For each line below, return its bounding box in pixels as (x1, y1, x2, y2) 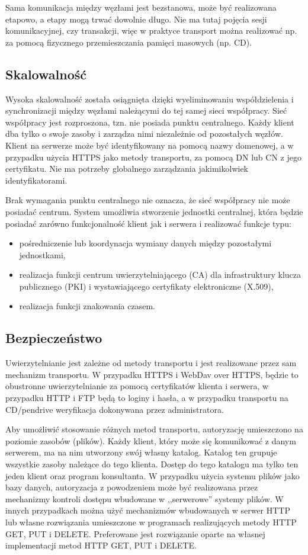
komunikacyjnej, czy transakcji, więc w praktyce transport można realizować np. (5, 24, 297, 37)
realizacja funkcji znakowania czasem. (19, 300, 155, 312)
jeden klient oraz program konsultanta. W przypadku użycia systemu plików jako (5, 469, 300, 482)
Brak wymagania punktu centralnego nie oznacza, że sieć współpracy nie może (5, 194, 290, 206)
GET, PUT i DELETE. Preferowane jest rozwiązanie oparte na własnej (5, 527, 265, 540)
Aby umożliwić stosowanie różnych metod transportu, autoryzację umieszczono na (5, 423, 303, 435)
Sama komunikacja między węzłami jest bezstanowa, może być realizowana (5, 1, 277, 13)
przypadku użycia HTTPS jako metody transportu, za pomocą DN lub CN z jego (5, 150, 301, 163)
